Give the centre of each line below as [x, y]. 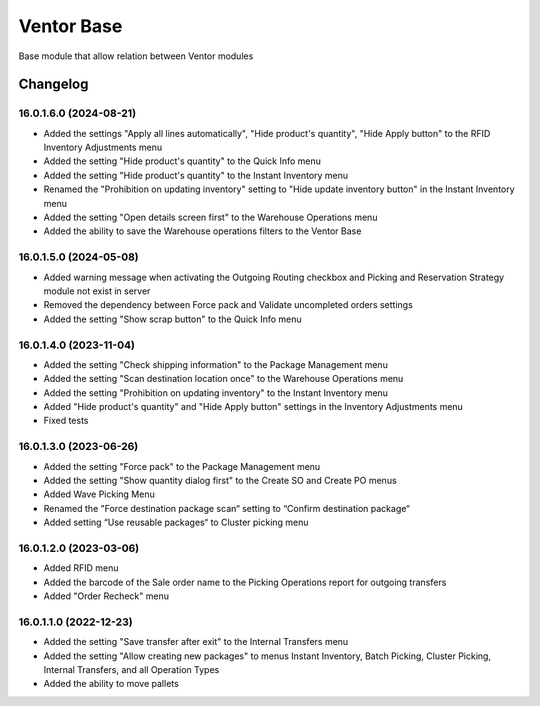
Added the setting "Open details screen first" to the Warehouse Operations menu [210, 217]
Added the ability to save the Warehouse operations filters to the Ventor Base [202, 231]
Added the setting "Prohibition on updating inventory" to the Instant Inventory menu [216, 392]
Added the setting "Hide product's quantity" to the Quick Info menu [182, 161]
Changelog [53, 84]
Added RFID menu [81, 568]
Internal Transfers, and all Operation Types [131, 669]
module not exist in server [97, 291]
